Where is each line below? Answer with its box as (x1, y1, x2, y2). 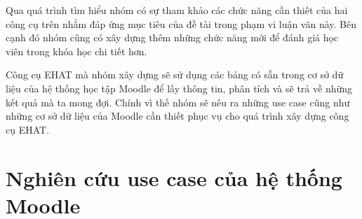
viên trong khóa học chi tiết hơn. (6, 43, 147, 58)
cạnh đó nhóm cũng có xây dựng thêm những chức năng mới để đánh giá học (6, 30, 339, 45)
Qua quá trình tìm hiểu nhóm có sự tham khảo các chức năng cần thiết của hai (6, 3, 348, 17)
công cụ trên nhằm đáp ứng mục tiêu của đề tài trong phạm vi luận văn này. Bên (6, 16, 357, 31)
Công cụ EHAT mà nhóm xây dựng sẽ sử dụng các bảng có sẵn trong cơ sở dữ (6, 67, 344, 82)
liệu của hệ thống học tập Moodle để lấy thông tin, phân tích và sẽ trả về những (6, 80, 353, 95)
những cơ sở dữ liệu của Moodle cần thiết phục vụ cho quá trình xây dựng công (6, 108, 349, 123)
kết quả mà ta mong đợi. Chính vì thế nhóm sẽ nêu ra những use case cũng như (6, 94, 350, 109)
